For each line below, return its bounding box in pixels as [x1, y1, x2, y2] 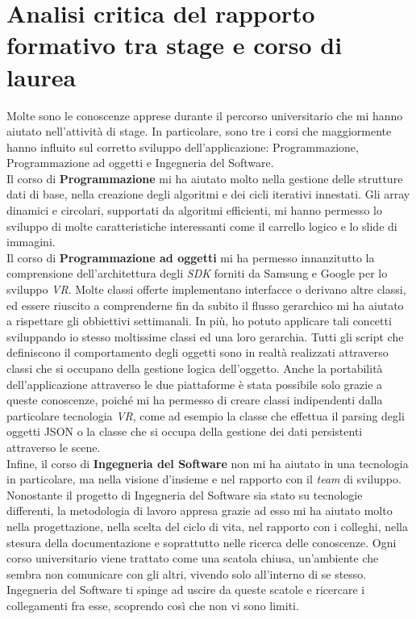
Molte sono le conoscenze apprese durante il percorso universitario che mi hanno [6, 107, 403, 123]
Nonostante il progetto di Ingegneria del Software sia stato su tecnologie [6, 486, 363, 503]
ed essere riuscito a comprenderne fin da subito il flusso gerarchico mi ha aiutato [6, 296, 404, 313]
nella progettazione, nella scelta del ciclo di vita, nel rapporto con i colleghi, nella [6, 517, 408, 534]
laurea [6, 60, 77, 93]
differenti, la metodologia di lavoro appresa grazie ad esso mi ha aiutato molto [6, 502, 393, 519]
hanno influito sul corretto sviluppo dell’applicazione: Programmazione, [6, 138, 359, 155]
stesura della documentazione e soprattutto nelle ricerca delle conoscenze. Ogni [6, 533, 397, 550]
